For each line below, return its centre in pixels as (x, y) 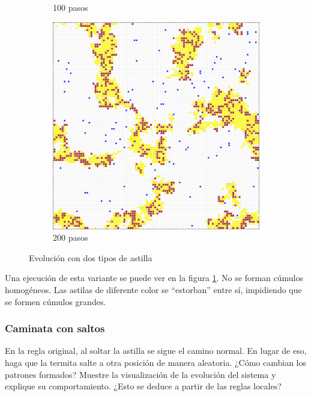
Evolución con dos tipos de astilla (91, 257)
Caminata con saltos (55, 328)
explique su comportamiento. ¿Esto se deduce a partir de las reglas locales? (143, 386)
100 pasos (71, 7)
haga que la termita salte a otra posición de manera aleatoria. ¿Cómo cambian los (156, 362)
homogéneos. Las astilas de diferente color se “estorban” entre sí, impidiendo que (153, 289)
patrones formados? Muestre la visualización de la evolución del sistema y (140, 374)
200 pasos (71, 237)
